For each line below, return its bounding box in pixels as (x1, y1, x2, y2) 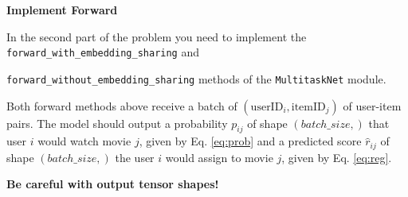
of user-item (343, 97, 402, 114)
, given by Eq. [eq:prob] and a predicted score (139, 133, 362, 149)
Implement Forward (6, 2, 118, 17)
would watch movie (37, 133, 131, 149)
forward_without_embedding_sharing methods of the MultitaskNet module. (6, 70, 386, 87)
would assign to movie (165, 149, 273, 165)
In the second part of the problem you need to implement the (6, 28, 307, 44)
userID (250, 101, 284, 113)
